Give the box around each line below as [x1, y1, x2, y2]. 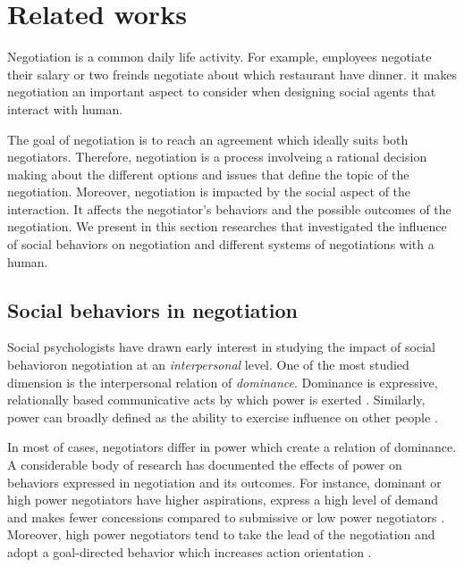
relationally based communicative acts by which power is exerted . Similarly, [7, 390, 426, 409]
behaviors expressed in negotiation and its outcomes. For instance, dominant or [7, 472, 442, 491]
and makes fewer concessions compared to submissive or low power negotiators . [7, 507, 445, 526]
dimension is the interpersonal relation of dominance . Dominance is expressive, [7, 372, 438, 391]
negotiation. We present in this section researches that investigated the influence [7, 217, 447, 236]
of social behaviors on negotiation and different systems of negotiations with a [7, 235, 434, 254]
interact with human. [7, 99, 123, 118]
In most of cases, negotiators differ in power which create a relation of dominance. [7, 438, 457, 456]
